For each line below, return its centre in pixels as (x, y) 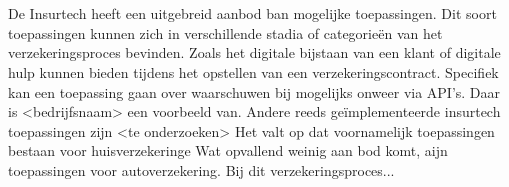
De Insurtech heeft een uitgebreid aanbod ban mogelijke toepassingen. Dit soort (252, 13)
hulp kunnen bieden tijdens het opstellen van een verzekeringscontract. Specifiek (253, 71)
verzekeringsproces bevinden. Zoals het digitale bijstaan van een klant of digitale (254, 52)
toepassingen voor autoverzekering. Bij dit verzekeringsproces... (201, 169)
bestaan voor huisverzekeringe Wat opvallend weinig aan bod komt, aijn (228, 150)
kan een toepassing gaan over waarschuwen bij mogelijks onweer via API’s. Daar (254, 91)
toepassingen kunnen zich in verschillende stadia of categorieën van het (225, 32)
